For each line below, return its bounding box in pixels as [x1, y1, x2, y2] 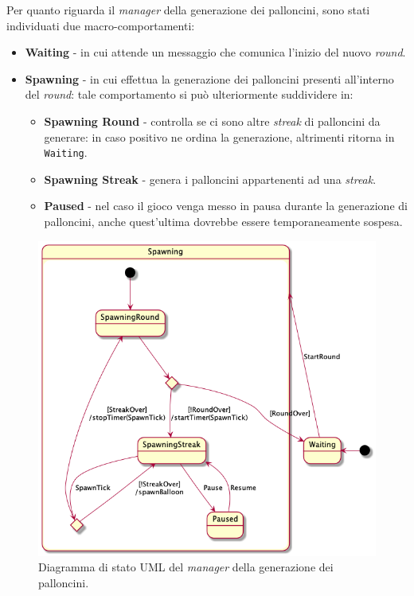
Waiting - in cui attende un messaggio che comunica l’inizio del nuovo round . [25, 44, 406, 60]
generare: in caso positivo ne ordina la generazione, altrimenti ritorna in [44, 128, 395, 145]
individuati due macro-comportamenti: [6, 17, 195, 33]
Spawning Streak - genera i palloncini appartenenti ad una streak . [44, 170, 377, 187]
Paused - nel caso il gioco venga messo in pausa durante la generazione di [44, 197, 408, 214]
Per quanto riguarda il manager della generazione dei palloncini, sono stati [6, 2, 370, 18]
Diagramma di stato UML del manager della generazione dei [38, 559, 334, 575]
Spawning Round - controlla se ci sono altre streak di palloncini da [44, 112, 381, 129]
